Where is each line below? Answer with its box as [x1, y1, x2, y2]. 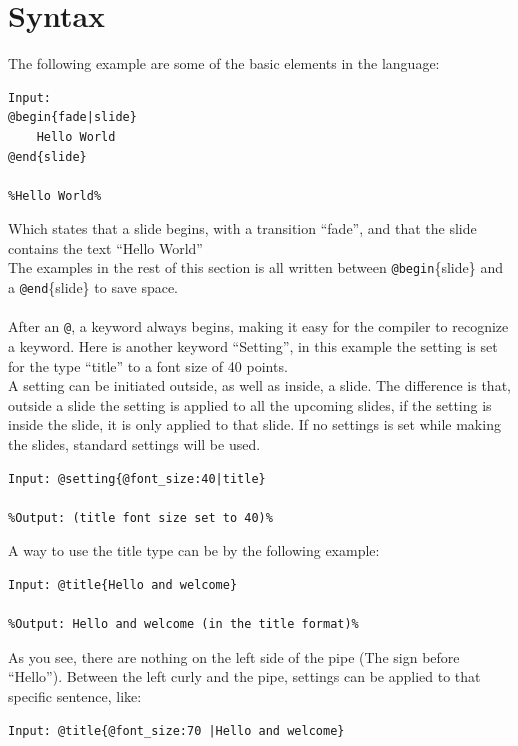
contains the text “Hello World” [8, 237, 203, 258]
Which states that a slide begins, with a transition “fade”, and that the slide [8, 218, 477, 239]
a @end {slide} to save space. [8, 277, 179, 298]
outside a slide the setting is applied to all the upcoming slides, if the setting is [8, 394, 492, 415]
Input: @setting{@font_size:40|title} [8, 471, 266, 486]
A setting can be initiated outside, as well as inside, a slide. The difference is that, [8, 375, 511, 396]
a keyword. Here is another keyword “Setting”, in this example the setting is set [8, 336, 498, 357]
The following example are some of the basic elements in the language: [8, 53, 440, 74]
